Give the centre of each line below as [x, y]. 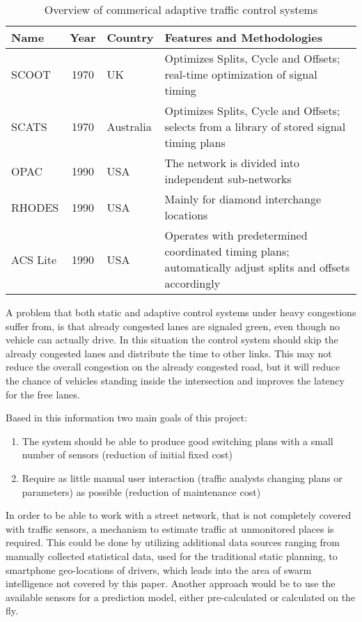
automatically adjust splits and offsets [257, 267]
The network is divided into [232, 163]
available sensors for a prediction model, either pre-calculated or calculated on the [181, 597]
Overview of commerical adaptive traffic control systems [181, 9]
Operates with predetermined [236, 235]
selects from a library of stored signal [255, 126]
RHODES [35, 207]
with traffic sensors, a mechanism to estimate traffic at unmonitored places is [170, 528]
